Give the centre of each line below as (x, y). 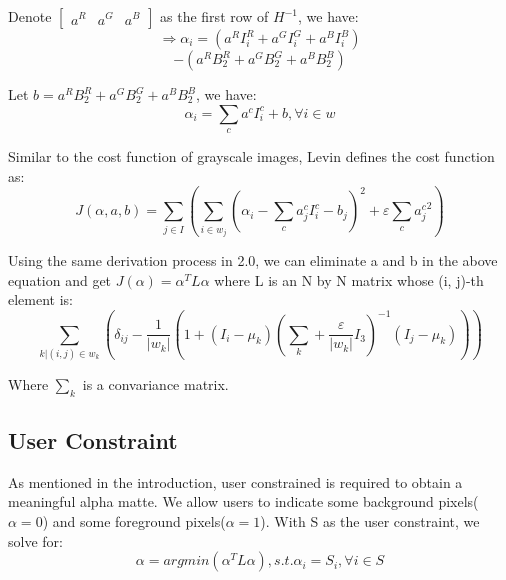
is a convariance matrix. (155, 383)
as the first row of (214, 16)
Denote (30, 16)
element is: (41, 299)
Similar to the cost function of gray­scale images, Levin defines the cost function (251, 155)
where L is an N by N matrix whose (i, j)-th (349, 279)
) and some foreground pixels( (134, 521)
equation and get (60, 279)
